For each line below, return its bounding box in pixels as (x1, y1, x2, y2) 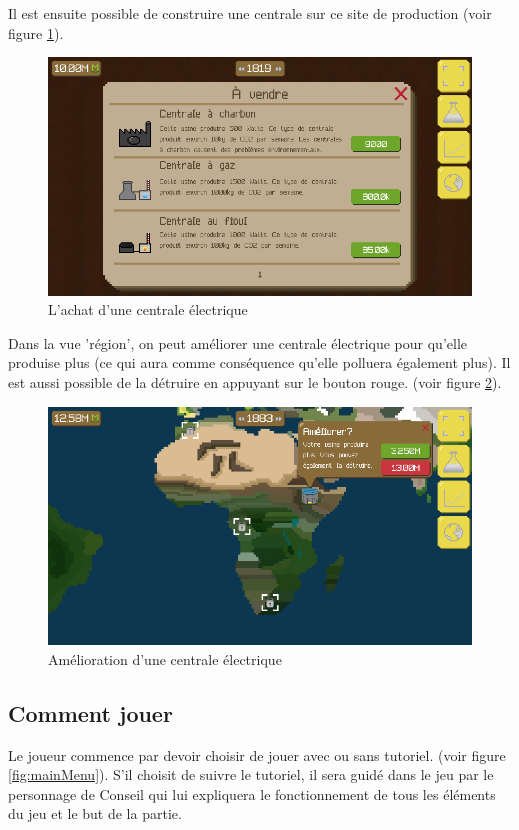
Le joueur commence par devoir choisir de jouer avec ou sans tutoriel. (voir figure (8, 744, 506, 765)
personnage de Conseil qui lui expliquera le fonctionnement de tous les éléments (8, 783, 496, 804)
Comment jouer (8, 697, 173, 728)
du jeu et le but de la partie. (8, 803, 182, 824)
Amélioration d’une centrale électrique (48, 648, 282, 669)
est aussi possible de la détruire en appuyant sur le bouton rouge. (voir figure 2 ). (8, 372, 502, 393)
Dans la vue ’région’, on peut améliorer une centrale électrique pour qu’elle (8, 332, 468, 353)
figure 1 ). (8, 22, 64, 43)
